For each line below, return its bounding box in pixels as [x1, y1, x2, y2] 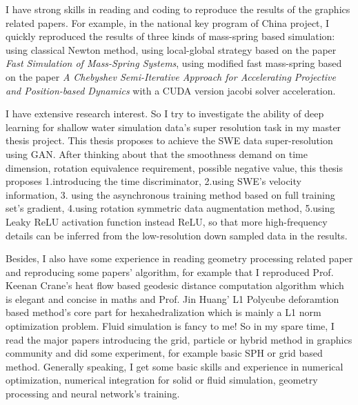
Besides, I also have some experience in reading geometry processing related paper [6, 251, 353, 266]
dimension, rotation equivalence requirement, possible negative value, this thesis [6, 160, 344, 175]
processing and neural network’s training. [6, 386, 180, 401]
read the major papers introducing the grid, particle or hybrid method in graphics [6, 332, 352, 346]
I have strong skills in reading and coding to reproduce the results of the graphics [6, 2, 350, 16]
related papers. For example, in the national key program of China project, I [6, 15, 330, 30]
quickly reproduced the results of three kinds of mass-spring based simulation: [6, 29, 335, 43]
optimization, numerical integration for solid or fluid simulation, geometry [6, 373, 318, 387]
